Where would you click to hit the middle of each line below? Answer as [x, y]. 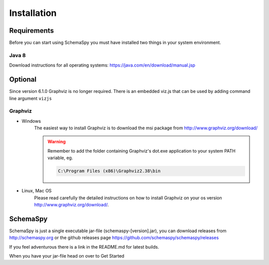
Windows [31, 121]
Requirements [32, 31]
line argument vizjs [31, 98]
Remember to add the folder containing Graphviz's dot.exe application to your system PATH [142, 151]
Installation [33, 13]
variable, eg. [60, 158]
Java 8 [17, 55]
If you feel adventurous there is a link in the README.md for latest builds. [84, 247]
